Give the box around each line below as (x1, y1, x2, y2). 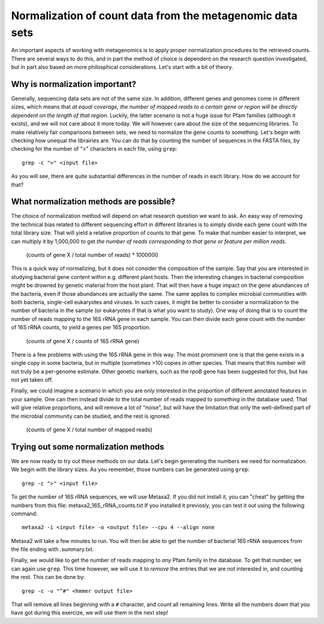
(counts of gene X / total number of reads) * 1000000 (26, 251, 158, 259)
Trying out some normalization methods (11, 442, 164, 452)
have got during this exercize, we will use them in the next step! (11, 609, 169, 616)
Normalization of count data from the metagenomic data (11, 9, 298, 22)
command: (11, 510, 38, 517)
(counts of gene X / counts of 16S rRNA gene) (26, 337, 140, 344)
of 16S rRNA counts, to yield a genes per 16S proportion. (11, 324, 151, 331)
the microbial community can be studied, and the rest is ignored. (11, 412, 171, 419)
